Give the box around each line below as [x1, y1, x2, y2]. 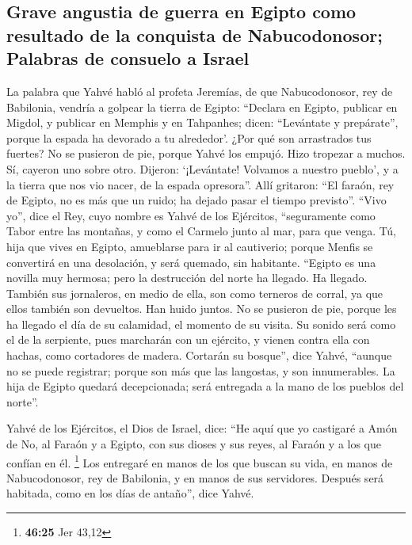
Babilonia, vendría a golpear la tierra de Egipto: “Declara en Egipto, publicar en [6, 98, 398, 115]
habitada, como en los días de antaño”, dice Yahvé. [6, 485, 254, 501]
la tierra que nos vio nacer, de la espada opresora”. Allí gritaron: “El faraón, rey [6, 176, 395, 192]
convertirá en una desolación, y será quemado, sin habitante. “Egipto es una [6, 253, 376, 270]
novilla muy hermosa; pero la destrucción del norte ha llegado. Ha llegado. [6, 269, 368, 286]
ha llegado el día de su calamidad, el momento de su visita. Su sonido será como [6, 315, 396, 332]
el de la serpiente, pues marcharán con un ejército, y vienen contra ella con [6, 331, 370, 348]
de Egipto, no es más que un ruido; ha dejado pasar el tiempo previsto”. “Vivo [6, 192, 387, 208]
